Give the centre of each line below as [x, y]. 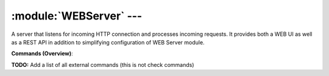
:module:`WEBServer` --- [77, 16]
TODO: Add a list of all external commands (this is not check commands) [103, 64]
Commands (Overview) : [42, 54]
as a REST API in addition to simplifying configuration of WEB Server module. [108, 42]
